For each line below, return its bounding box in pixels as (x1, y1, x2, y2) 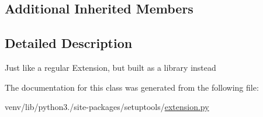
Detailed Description (5, 34, 133, 52)
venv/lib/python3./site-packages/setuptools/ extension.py (5, 101, 209, 113)
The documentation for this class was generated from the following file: (5, 81, 259, 93)
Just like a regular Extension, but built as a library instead (5, 61, 216, 73)
